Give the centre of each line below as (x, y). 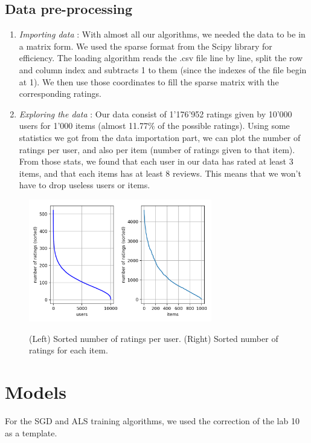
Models (36, 392)
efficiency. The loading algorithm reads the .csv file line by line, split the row (161, 58)
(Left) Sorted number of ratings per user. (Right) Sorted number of (154, 338)
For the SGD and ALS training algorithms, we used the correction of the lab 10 (152, 421)
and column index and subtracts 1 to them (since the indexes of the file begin (163, 69)
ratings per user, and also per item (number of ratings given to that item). (157, 149)
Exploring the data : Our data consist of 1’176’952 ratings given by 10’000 (155, 113)
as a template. (31, 432)
